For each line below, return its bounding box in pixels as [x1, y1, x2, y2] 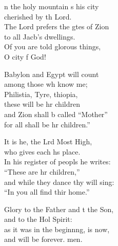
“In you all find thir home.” [4, 186, 90, 197]
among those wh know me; [4, 79, 88, 89]
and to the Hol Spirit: [4, 214, 72, 224]
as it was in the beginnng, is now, [4, 223, 110, 234]
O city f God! [4, 51, 46, 62]
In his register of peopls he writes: [4, 156, 111, 167]
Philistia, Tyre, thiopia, [4, 88, 78, 99]
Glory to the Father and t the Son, [4, 203, 114, 214]
